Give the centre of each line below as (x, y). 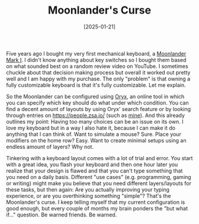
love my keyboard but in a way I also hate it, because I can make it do (91, 128)
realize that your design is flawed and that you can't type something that (94, 171)
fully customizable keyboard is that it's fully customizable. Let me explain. (96, 85)
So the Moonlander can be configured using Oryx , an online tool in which (95, 96)
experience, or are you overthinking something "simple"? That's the (89, 196)
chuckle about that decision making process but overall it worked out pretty (98, 72)
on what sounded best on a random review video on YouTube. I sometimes (97, 66)
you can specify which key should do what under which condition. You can (97, 103)
